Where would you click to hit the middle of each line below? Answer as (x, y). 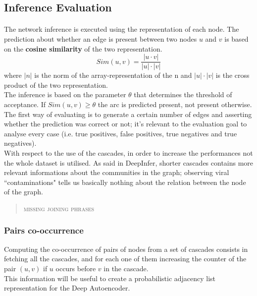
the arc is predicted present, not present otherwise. (175, 104)
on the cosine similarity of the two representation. (83, 48)
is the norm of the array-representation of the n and (113, 75)
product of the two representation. (56, 85)
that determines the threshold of (183, 94)
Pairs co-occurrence (44, 230)
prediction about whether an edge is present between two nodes (101, 38)
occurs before (76, 268)
